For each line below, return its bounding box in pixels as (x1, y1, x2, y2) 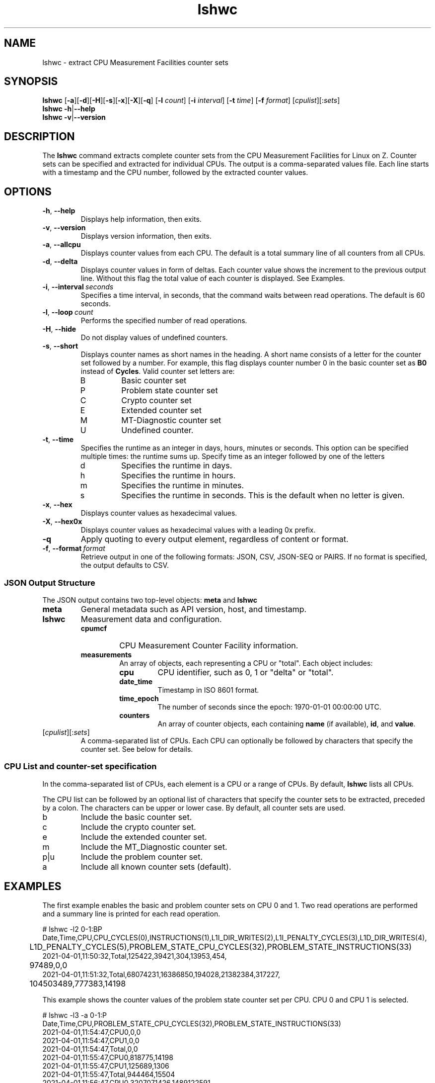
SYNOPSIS (4, 75, 58, 88)
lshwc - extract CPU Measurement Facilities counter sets (42, 58, 228, 67)
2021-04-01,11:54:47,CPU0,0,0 (42, 1028, 141, 1037)
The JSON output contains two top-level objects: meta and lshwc (42, 595, 257, 604)
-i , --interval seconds (42, 282, 114, 291)
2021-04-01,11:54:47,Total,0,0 (42, 1045, 138, 1054)
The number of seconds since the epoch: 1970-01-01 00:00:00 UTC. (157, 702, 381, 711)
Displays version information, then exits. (80, 232, 212, 241)
